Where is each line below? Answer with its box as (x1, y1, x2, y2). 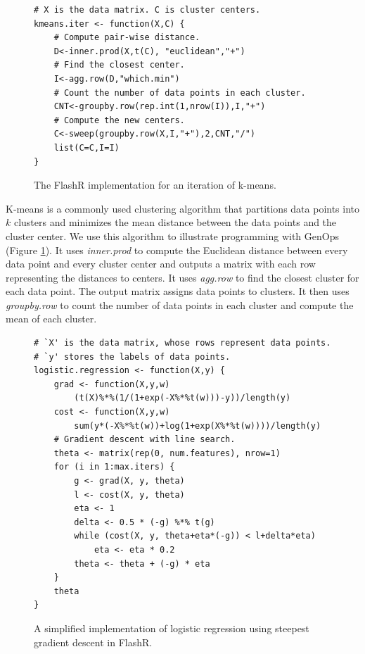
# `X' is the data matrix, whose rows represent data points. (34, 338, 331, 348)
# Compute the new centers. (53, 115, 185, 125)
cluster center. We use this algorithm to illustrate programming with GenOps (6, 228, 339, 243)
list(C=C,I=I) (53, 142, 120, 153)
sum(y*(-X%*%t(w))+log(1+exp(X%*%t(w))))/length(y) (74, 420, 321, 431)
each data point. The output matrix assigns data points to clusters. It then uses (6, 284, 350, 298)
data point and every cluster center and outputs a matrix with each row (6, 256, 316, 271)
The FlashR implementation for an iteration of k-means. (34, 177, 276, 192)
